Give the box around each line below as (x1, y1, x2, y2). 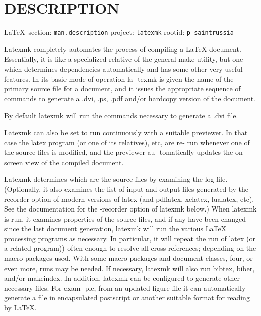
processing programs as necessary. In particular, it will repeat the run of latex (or (4, 233, 255, 243)
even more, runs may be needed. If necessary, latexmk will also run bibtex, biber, (4, 262, 255, 273)
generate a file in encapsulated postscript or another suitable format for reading (4, 292, 250, 303)
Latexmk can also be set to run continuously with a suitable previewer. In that (4, 127, 248, 137)
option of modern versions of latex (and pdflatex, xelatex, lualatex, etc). (31, 193, 254, 204)
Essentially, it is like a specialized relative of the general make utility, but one (4, 54, 243, 64)
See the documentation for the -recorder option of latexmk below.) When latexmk (4, 203, 257, 214)
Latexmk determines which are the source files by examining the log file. (4, 174, 228, 184)
